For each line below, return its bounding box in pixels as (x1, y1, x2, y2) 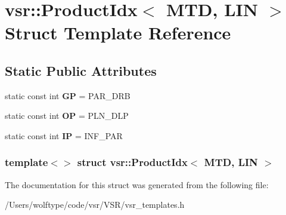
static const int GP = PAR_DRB (5, 89, 130, 102)
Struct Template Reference (5, 20, 231, 45)
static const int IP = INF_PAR (5, 129, 123, 142)
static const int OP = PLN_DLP (5, 109, 129, 122)
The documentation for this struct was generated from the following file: (5, 178, 269, 191)
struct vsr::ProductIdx (77, 155, 188, 170)
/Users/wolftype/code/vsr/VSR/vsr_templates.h (5, 198, 185, 211)
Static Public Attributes (5, 61, 157, 79)
